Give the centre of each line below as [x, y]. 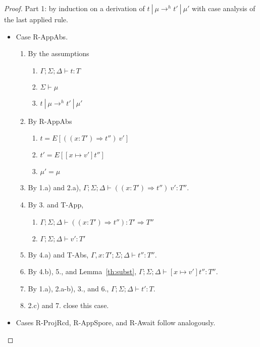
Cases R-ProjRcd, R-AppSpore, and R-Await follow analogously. [116, 322]
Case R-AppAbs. [42, 36]
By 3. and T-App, [56, 204]
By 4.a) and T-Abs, [58, 254]
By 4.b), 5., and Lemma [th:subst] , [82, 271]
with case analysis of [224, 8]
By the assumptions [59, 53]
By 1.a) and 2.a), [55, 187]
